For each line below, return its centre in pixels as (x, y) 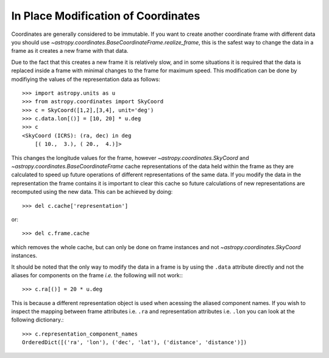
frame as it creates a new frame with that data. (70, 51)
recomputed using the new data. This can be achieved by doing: (92, 192)
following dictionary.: (37, 320)
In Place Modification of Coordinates (106, 16)
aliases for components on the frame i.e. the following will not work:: (97, 275)
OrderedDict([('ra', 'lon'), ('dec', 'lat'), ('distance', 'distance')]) (135, 343)
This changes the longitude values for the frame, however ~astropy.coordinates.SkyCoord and (130, 157)
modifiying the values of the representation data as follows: (86, 79)
